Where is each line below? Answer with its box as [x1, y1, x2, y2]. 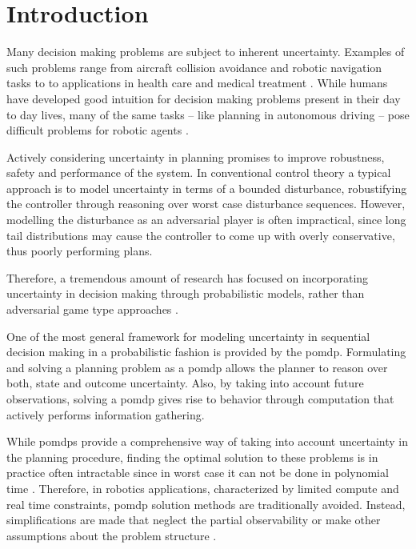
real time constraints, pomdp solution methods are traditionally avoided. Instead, [6, 495, 406, 512]
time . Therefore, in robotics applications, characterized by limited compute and [6, 479, 399, 496]
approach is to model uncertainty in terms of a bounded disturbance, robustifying [6, 179, 407, 196]
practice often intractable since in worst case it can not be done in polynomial [6, 464, 389, 481]
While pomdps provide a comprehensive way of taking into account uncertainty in [6, 433, 408, 450]
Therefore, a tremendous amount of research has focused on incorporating [6, 269, 369, 286]
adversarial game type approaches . [6, 301, 178, 318]
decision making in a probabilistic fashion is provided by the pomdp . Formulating [6, 343, 406, 360]
